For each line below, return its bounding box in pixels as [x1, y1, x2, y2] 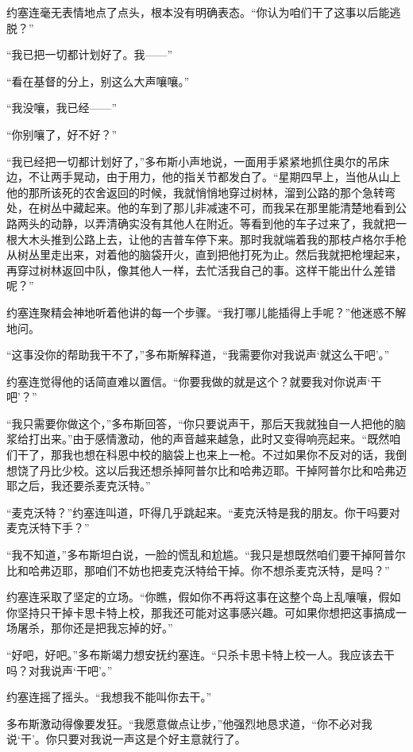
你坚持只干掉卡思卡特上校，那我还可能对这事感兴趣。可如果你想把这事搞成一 [6, 604, 407, 620]
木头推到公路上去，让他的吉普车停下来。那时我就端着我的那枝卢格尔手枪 [28, 230, 407, 247]
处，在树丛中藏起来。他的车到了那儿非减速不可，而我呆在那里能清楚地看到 [6, 199, 396, 216]
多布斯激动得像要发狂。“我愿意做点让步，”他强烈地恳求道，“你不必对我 [6, 715, 372, 731]
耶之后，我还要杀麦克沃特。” [6, 477, 151, 494]
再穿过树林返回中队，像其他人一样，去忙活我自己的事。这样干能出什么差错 [6, 261, 396, 278]
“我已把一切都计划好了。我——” [6, 46, 173, 63]
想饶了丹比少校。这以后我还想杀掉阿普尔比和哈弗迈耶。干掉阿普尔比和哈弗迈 [6, 461, 407, 478]
